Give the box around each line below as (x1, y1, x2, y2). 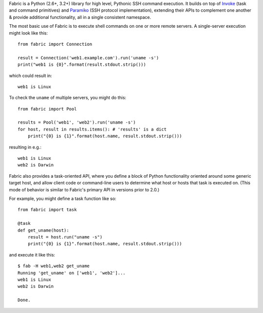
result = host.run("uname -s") (27, 234, 103, 239)
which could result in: (9, 73, 52, 78)
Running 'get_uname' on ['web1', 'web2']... (18, 270, 126, 276)
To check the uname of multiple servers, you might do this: (9, 95, 127, 101)
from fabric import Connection (18, 41, 93, 47)
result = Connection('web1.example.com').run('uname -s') (18, 55, 159, 60)
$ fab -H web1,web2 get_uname (18, 263, 90, 269)
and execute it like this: (9, 252, 56, 258)
